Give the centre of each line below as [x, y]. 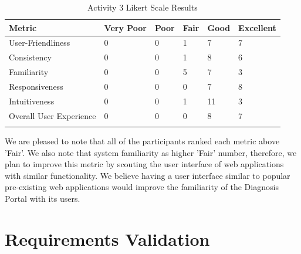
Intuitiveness [32, 101]
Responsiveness [36, 86]
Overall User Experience [53, 115]
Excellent [257, 27]
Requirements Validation [107, 238]
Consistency [30, 57]
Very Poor [125, 27]
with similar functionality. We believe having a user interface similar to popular [148, 175]
